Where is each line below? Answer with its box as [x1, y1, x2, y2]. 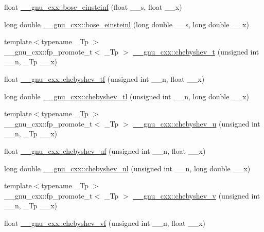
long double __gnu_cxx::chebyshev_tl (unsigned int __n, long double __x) [4, 91, 249, 101]
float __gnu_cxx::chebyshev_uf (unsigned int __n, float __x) [4, 145, 206, 156]
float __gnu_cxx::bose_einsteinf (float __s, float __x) [4, 2, 182, 12]
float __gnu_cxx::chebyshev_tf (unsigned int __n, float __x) [4, 73, 205, 84]
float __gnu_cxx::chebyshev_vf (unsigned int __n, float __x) [4, 217, 206, 228]
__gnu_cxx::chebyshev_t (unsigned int [133, 46, 259, 57]
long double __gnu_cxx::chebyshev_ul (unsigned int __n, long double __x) [4, 163, 251, 173]
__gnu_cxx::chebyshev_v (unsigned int [133, 190, 260, 201]
